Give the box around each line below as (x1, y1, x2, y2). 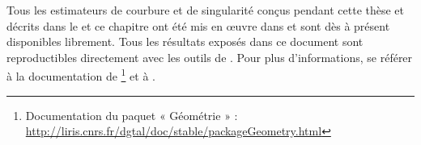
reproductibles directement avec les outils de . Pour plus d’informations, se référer (6, 48, 413, 65)
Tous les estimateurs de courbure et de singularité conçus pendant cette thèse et (6, 2, 405, 18)
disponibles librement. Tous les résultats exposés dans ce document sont (6, 33, 364, 50)
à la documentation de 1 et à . (6, 65, 155, 85)
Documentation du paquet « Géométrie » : (25, 106, 238, 123)
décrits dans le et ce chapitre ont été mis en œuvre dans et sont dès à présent (6, 17, 390, 34)
